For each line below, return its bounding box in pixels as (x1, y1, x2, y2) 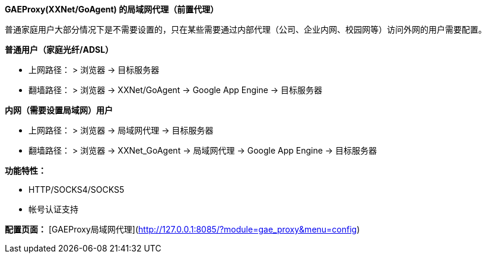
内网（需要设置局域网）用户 (5, 105, 113, 115)
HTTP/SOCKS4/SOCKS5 (28, 184, 125, 195)
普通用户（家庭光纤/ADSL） (5, 44, 114, 55)
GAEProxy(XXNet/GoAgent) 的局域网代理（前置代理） (5, 4, 219, 14)
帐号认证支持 (28, 204, 78, 214)
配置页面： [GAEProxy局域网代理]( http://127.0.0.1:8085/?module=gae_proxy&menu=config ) (5, 224, 360, 234)
